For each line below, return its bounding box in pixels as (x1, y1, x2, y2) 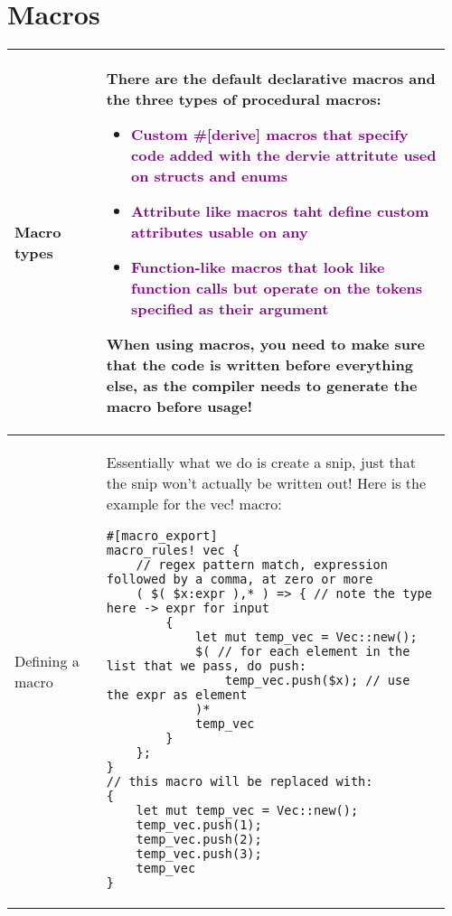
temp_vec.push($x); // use (224, 673, 410, 688)
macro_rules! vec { (106, 543, 240, 558)
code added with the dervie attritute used (131, 145, 437, 166)
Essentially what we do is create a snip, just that (106, 452, 416, 473)
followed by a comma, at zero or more (106, 572, 373, 587)
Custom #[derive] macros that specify (131, 124, 409, 145)
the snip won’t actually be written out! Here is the (106, 472, 427, 494)
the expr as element (106, 687, 248, 703)
